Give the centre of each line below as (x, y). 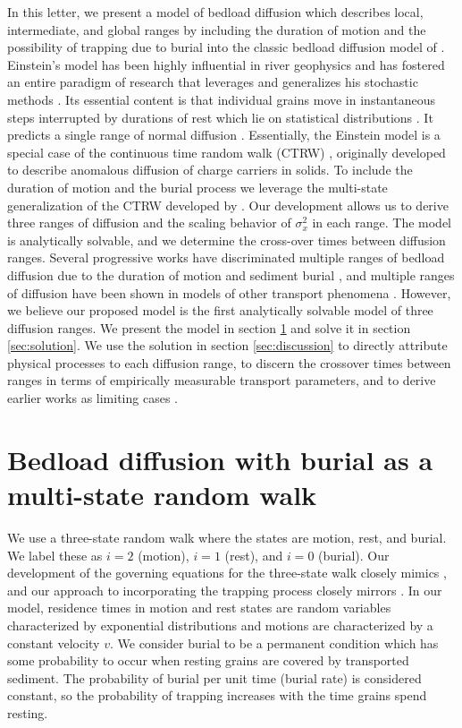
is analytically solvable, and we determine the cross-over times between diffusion (227, 240)
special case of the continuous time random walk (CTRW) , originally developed (227, 152)
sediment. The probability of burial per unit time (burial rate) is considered (214, 677)
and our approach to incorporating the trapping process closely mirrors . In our (225, 590)
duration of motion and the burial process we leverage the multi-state (197, 187)
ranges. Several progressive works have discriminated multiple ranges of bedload (226, 257)
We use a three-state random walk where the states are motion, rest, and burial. (227, 537)
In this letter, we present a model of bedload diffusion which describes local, (215, 12)
